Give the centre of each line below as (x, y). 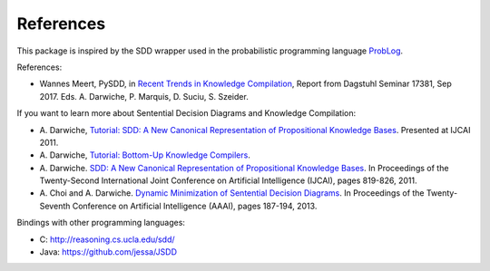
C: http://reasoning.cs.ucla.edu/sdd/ (108, 239)
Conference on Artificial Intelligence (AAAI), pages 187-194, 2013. (195, 206)
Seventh (55, 206)
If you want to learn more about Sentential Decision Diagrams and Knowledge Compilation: (186, 113)
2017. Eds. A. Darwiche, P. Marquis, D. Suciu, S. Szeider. (144, 96)
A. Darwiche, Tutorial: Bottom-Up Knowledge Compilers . (145, 155)
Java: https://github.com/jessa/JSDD (108, 252)
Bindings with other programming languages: (101, 223)
